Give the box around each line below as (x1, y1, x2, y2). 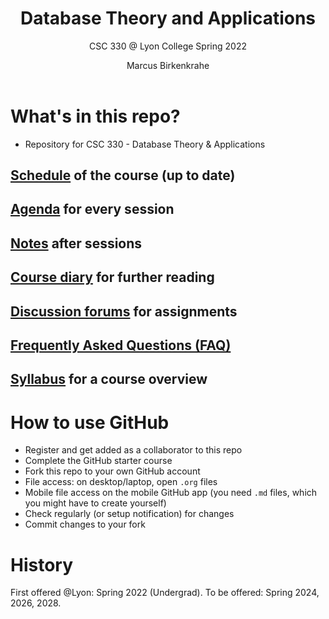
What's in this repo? (10, 105, 181, 127)
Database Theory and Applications (19, 7, 317, 30)
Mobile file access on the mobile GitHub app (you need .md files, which (24, 487, 318, 499)
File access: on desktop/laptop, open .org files (24, 476, 218, 488)
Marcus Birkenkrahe (126, 59, 210, 71)
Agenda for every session (10, 201, 175, 218)
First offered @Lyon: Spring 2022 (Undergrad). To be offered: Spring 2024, (10, 587, 320, 599)
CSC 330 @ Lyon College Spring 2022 (89, 40, 247, 52)
